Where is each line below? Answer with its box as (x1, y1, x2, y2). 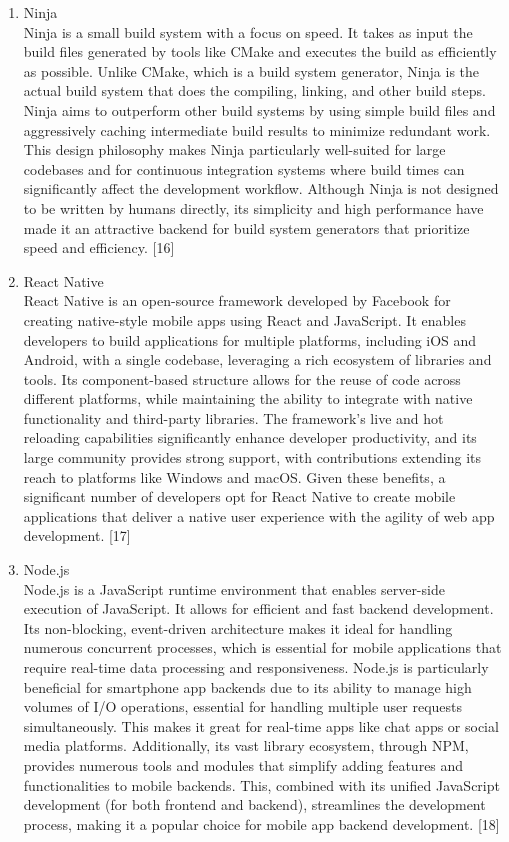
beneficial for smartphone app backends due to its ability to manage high (23, 676, 472, 697)
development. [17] (23, 525, 131, 546)
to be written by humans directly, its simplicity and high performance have (23, 197, 484, 218)
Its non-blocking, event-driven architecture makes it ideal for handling (23, 617, 453, 638)
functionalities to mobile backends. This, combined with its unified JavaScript (23, 774, 500, 795)
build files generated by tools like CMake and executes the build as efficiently (23, 41, 497, 62)
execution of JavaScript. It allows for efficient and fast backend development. (23, 598, 494, 619)
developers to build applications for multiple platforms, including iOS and (23, 329, 477, 350)
